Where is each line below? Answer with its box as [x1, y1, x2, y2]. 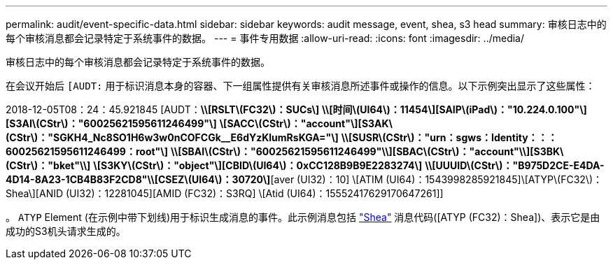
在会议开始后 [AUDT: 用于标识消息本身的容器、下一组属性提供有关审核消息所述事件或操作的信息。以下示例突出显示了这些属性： [6, 80, 596, 92]
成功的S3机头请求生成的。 [6, 225, 126, 237]
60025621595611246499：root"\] [6, 145, 169, 157]
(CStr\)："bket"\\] [6, 159, 91, 171]
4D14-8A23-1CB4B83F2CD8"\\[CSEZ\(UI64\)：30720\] [6, 173, 271, 185]
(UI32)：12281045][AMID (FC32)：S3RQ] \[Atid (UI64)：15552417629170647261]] [65, 187, 444, 199]
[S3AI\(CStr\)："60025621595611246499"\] [6, 117, 217, 129]
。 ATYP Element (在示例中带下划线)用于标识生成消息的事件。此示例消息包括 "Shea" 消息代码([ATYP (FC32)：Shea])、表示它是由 [6, 211, 600, 223]
